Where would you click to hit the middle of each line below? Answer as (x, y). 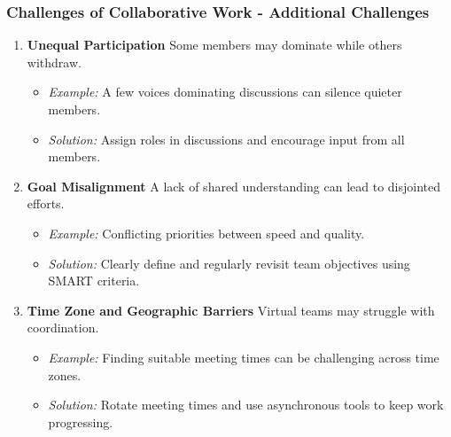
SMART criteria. (94, 281)
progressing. (81, 421)
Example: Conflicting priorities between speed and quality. (206, 233)
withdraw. (54, 62)
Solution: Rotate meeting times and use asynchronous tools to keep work (246, 405)
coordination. (63, 328)
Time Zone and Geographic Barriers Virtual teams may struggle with (231, 310)
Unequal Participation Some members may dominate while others (214, 45)
